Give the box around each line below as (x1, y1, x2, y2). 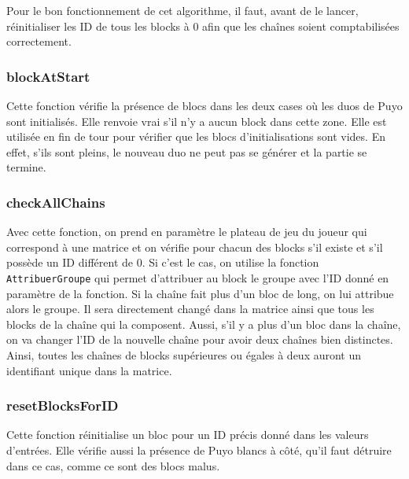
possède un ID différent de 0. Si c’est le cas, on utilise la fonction (6, 254, 319, 271)
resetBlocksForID (6, 396, 119, 415)
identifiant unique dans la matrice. (6, 362, 172, 378)
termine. (6, 159, 46, 175)
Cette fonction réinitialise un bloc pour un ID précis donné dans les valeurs (6, 426, 369, 443)
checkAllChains (6, 192, 105, 212)
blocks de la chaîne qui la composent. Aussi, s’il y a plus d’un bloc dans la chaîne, (6, 315, 401, 332)
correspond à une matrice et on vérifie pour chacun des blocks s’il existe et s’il (6, 238, 383, 255)
